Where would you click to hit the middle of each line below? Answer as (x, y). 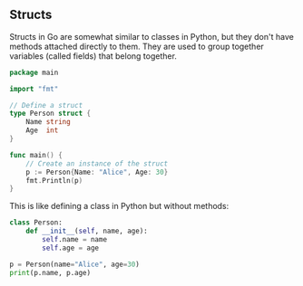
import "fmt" (34, 89)
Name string (48, 122)
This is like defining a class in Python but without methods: (119, 206)
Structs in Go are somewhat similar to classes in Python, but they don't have (152, 36)
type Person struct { (50, 114)
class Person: (36, 223)
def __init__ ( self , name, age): (87, 231)
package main (34, 72)
